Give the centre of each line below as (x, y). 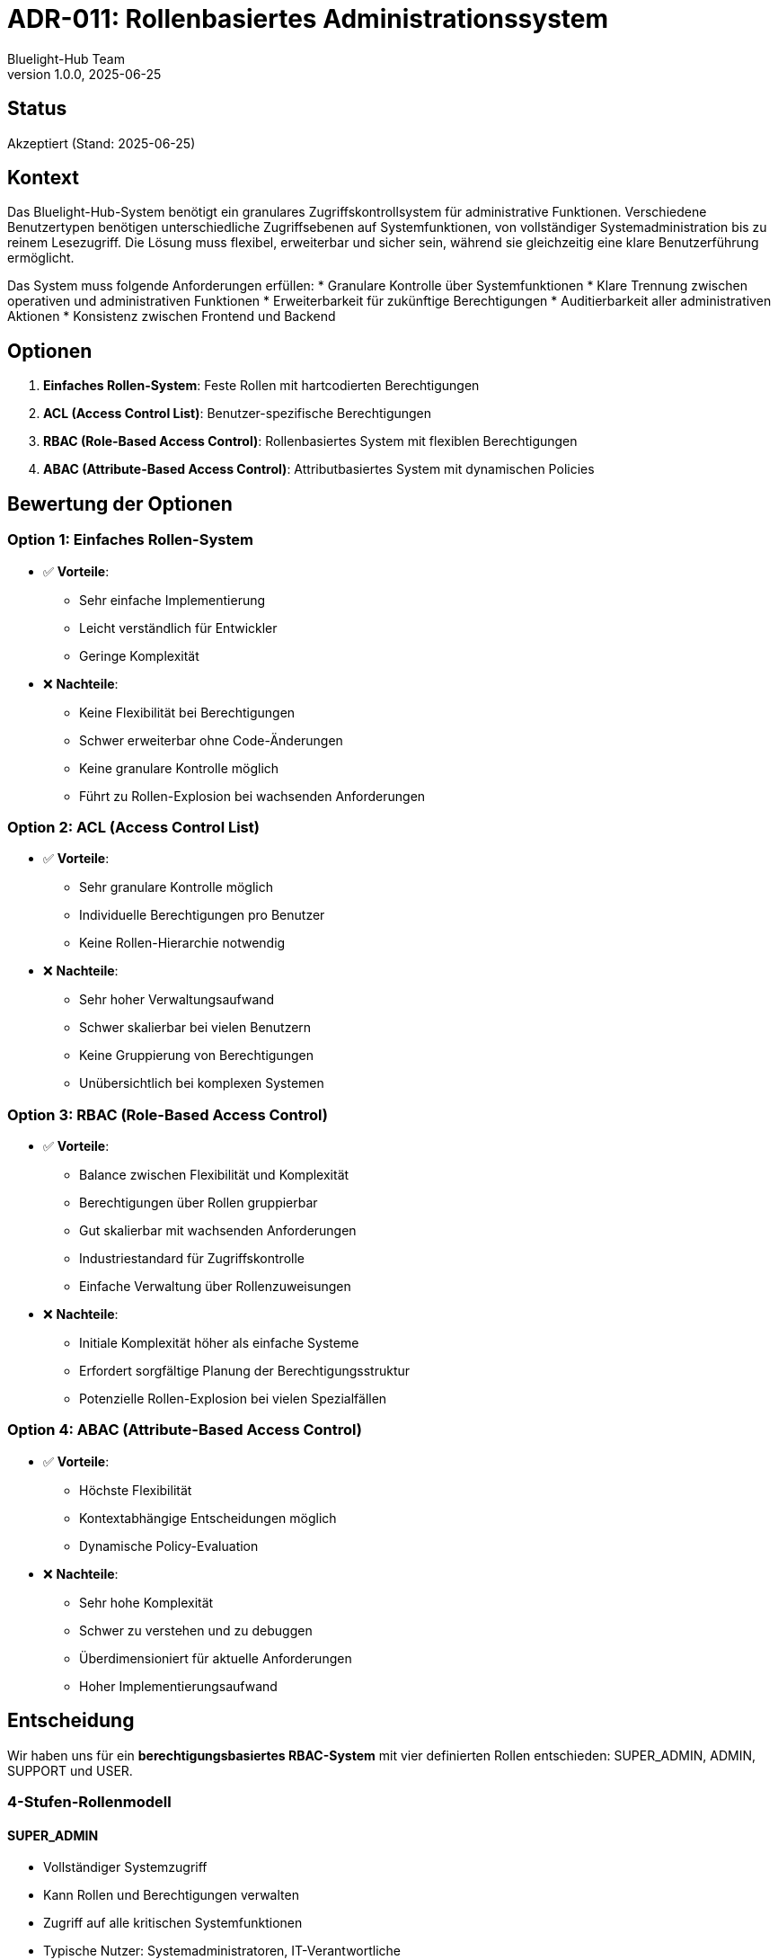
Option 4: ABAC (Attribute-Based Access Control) (185, 1430)
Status (37, 109)
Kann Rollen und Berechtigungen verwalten (171, 1895)
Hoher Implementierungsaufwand (178, 1686)
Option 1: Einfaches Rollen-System (130, 540)
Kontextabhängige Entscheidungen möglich (208, 1518)
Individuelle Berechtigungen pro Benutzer (202, 915)
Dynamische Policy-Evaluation (169, 1546)
